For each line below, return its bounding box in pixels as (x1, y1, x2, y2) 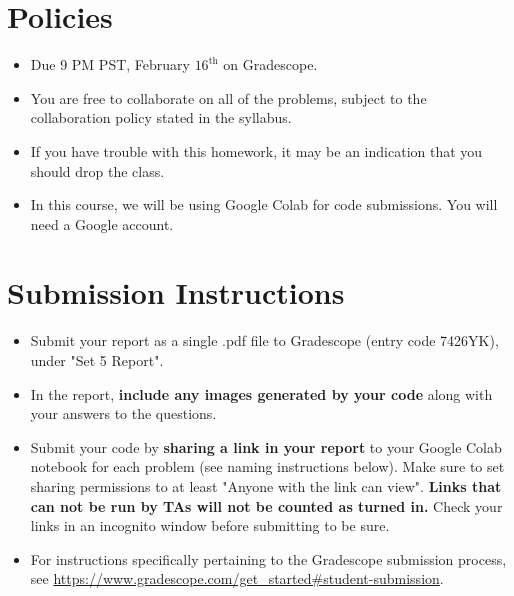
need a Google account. (30, 213, 174, 234)
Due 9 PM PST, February (30, 54, 190, 75)
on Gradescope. (223, 54, 318, 75)
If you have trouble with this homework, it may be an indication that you (30, 140, 483, 161)
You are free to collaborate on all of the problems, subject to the (30, 87, 427, 108)
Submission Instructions (7, 272, 345, 313)
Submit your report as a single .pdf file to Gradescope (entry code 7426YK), (30, 330, 499, 351)
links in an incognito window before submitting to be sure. (30, 515, 390, 536)
